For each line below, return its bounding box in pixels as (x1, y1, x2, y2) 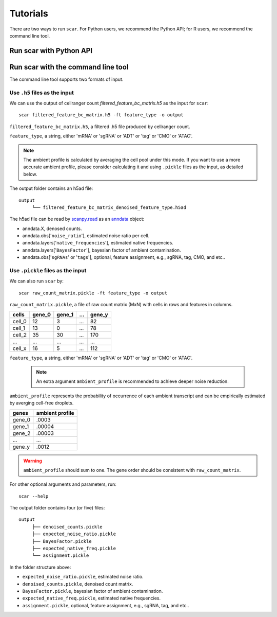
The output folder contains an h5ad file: (9, 185, 93, 191)
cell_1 (12, 324, 26, 331)
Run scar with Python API (9, 46, 92, 55)
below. (23, 171, 37, 177)
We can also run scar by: (9, 278, 64, 284)
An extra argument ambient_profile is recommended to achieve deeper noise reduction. (36, 378, 229, 384)
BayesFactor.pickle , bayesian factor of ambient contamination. (22, 588, 163, 594)
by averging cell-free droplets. (9, 400, 74, 406)
